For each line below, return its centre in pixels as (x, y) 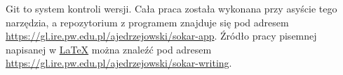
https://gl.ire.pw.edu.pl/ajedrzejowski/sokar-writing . (119, 63)
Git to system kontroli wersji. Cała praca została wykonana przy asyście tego (171, 8)
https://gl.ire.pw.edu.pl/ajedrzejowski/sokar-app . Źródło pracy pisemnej (161, 36)
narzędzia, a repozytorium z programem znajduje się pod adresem (147, 22)
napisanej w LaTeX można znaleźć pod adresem (109, 49)
